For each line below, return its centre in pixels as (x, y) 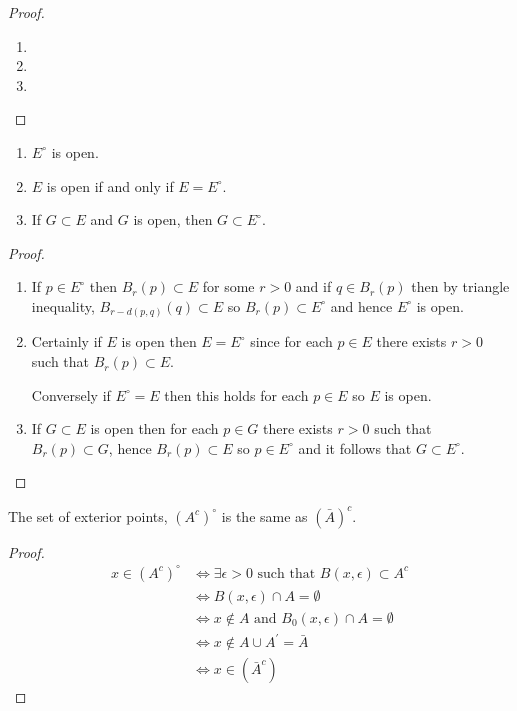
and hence (361, 305)
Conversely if (71, 394)
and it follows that (355, 447)
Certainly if (66, 341)
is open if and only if (110, 185)
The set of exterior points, (88, 515)
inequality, (63, 305)
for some (228, 286)
